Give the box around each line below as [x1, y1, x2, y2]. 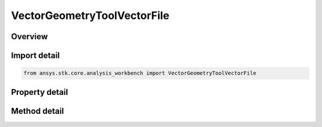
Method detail [11, 106, 64, 116]
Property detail [11, 87, 69, 97]
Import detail [11, 50, 60, 61]
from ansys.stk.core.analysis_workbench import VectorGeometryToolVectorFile [23, 70, 256, 77]
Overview [11, 31, 48, 42]
